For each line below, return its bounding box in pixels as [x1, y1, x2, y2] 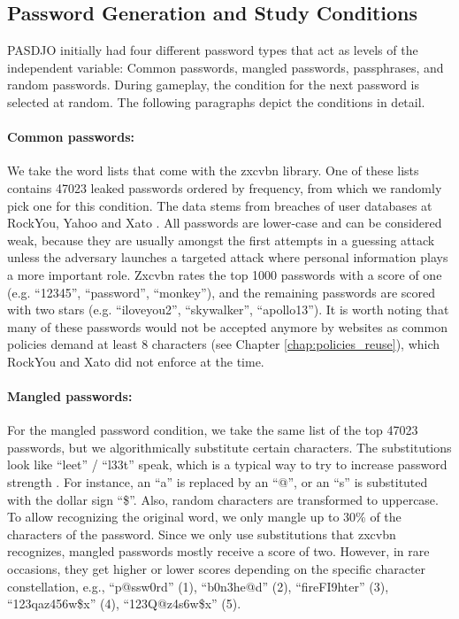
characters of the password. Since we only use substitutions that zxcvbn [7, 524, 396, 543]
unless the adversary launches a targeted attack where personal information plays [7, 248, 448, 267]
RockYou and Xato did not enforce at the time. [7, 352, 264, 370]
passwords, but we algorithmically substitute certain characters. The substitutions [7, 437, 452, 456]
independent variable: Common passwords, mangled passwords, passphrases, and [7, 58, 444, 76]
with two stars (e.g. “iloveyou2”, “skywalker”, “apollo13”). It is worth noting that [7, 300, 449, 319]
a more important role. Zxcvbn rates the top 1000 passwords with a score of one [7, 265, 442, 283]
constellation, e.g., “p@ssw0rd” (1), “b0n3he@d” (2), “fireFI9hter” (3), [7, 576, 389, 595]
